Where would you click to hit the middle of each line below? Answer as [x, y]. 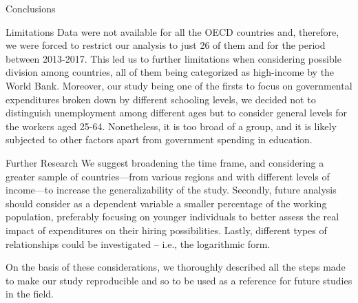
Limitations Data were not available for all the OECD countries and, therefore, [172, 31]
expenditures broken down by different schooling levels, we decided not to [161, 99]
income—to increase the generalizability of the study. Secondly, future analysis [171, 190]
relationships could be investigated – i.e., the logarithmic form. [138, 243]
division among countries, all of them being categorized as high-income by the [170, 72]
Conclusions [31, 8]
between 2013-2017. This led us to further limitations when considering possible [173, 58]
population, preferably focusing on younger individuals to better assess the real [172, 217]
